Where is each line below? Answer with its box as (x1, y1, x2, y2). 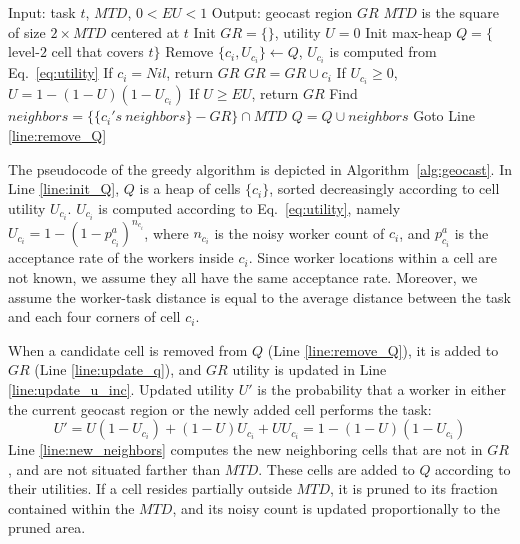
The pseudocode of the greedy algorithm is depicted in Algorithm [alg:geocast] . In (8, 158, 512, 179)
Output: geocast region (211, 2, 353, 22)
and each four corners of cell (8, 306, 181, 327)
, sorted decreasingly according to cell (269, 178, 500, 199)
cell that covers (51, 41, 144, 62)
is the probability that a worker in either (257, 378, 507, 399)
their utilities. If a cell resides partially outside (8, 478, 292, 499)
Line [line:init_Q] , (8, 178, 120, 199)
